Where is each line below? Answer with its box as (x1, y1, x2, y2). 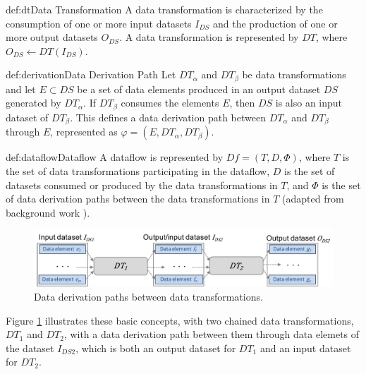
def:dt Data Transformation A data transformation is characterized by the (6, 2, 323, 16)
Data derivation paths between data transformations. (34, 289, 263, 304)
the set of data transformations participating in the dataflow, (6, 163, 270, 178)
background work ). (6, 205, 90, 219)
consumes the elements (121, 95, 219, 110)
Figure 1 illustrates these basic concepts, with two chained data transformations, (6, 313, 354, 327)
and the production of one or (213, 16, 338, 30)
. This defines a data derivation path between (70, 109, 266, 124)
